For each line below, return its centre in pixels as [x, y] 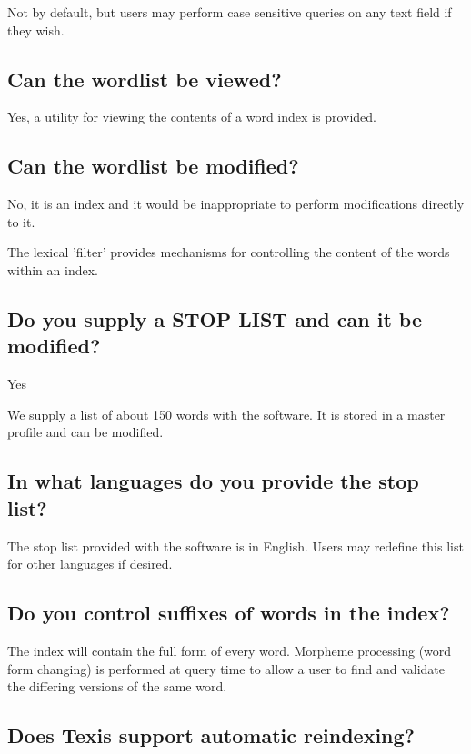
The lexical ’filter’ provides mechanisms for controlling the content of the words [229, 252]
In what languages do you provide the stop [213, 481]
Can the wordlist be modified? [153, 166]
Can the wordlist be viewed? [145, 79]
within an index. [53, 269]
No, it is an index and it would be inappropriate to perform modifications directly [236, 204]
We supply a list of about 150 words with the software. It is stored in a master [226, 414]
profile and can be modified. [85, 432]
